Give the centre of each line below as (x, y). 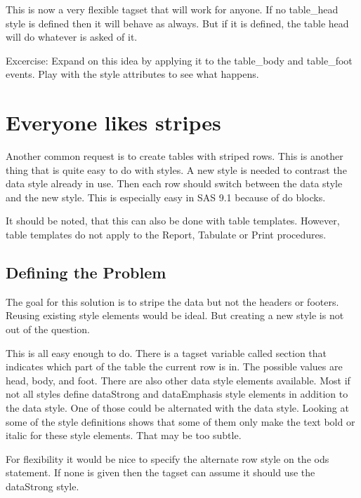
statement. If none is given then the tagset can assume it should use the (160, 472)
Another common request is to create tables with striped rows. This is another (175, 156)
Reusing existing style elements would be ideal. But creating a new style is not (175, 315)
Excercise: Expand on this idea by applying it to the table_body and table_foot (179, 60)
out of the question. (48, 329)
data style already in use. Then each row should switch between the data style (174, 183)
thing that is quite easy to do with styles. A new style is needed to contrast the (176, 169)
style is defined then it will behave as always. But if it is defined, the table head (177, 23)
